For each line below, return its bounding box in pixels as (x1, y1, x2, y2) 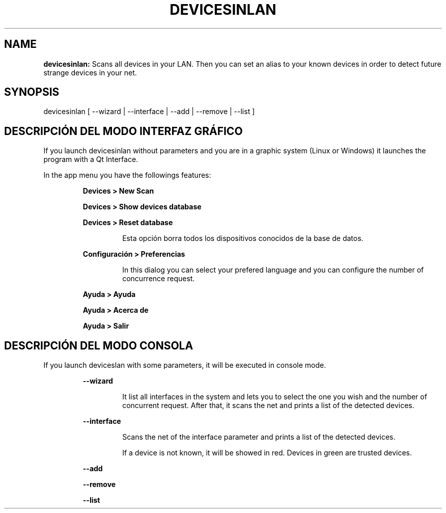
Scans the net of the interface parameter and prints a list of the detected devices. (122, 433, 396, 442)
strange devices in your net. (43, 68, 137, 77)
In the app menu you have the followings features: (43, 171, 211, 180)
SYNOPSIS (4, 86, 60, 99)
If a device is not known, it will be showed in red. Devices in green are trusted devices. (122, 448, 412, 457)
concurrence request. (122, 274, 195, 283)
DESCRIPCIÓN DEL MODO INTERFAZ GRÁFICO (4, 124, 243, 138)
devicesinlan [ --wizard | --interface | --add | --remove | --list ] (43, 107, 255, 116)
